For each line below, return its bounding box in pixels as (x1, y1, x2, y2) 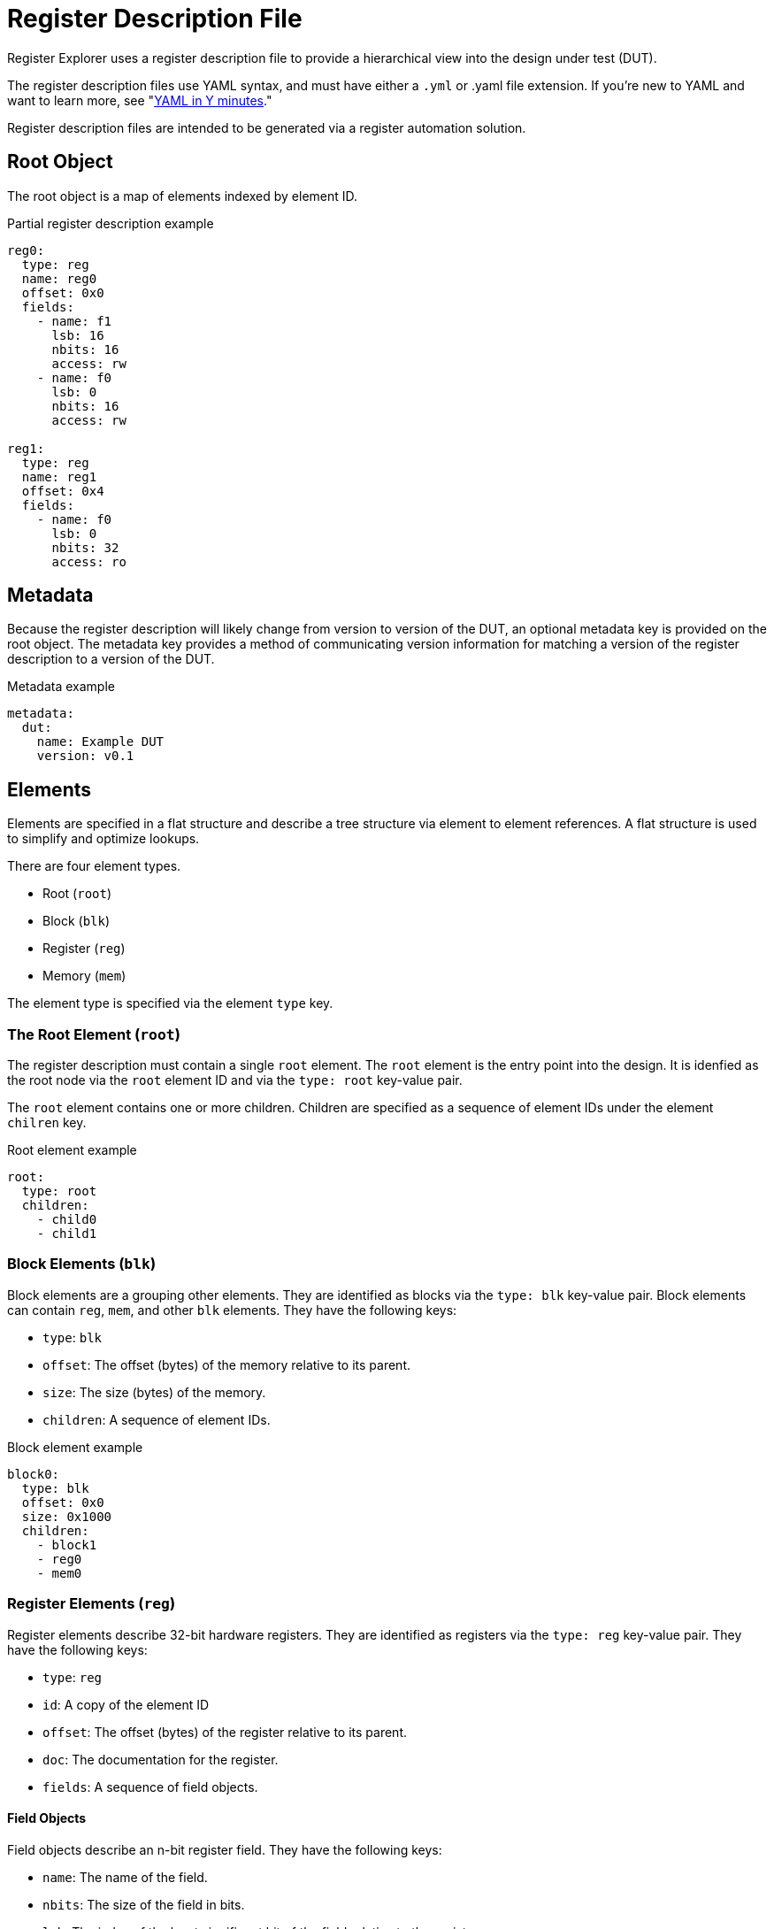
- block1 (36, 1537, 97, 1552)
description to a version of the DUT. (7, 651, 215, 667)
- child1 (36, 1226, 97, 1241)
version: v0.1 (36, 749, 134, 764)
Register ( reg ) (42, 941, 126, 957)
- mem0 (36, 1565, 82, 1580)
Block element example (7, 1439, 143, 1455)
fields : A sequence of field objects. (42, 1779, 258, 1795)
